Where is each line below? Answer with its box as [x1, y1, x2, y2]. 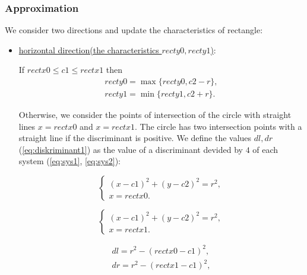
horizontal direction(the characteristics [18, 43, 159, 56]
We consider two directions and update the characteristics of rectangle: [5, 24, 263, 36]
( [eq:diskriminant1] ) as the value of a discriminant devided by [18, 143, 243, 155]
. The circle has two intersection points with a [135, 120, 302, 132]
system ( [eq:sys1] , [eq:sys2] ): [18, 155, 121, 167]
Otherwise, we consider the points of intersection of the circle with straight [18, 108, 292, 121]
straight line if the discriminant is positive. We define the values [18, 132, 252, 144]
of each [252, 143, 278, 155]
